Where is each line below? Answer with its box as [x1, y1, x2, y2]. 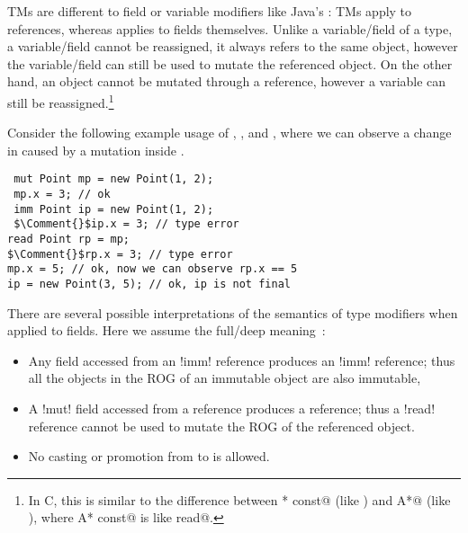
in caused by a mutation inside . [7, 140, 184, 159]
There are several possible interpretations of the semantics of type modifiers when [7, 303, 458, 322]
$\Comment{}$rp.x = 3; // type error [7, 247, 233, 261]
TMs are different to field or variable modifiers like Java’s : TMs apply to [7, 2, 412, 20]
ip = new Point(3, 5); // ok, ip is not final [7, 278, 291, 290]
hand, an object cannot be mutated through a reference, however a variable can [7, 72, 446, 91]
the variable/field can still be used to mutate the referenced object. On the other [7, 54, 453, 73]
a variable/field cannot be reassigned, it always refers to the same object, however [7, 37, 458, 56]
